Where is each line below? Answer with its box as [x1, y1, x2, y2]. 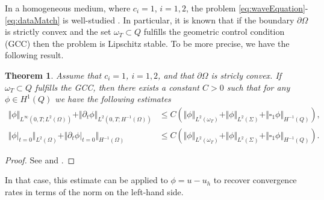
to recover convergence [213, 174, 297, 186]
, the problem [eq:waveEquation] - [186, 2, 308, 14]
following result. [5, 49, 64, 61]
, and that [158, 68, 195, 81]
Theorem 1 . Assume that [5, 68, 102, 81]
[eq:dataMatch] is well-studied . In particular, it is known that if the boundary [5, 13, 294, 26]
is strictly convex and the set [5, 25, 111, 38]
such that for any [226, 80, 290, 93]
